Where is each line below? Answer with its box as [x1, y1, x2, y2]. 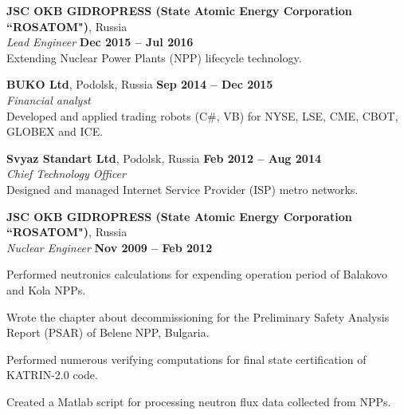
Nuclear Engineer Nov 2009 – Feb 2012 [6, 239, 213, 255]
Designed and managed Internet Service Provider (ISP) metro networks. [6, 180, 359, 197]
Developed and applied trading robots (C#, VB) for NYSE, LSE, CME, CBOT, [6, 107, 398, 124]
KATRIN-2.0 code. [6, 366, 98, 383]
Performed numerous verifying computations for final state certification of [6, 350, 367, 367]
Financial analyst [6, 91, 91, 108]
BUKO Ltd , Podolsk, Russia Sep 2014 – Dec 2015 [6, 76, 273, 93]
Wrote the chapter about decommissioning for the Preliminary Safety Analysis [6, 308, 390, 325]
